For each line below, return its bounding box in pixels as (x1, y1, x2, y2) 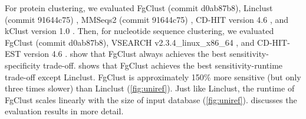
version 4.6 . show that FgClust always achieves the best (24, 47, 227, 60)
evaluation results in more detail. (5, 105, 124, 117)
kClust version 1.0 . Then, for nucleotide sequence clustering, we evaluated (5, 25, 274, 37)
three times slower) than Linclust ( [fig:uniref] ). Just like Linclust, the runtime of (5, 82, 295, 94)
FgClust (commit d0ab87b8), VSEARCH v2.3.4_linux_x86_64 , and (5, 36, 255, 48)
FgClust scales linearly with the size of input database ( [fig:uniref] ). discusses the (5, 93, 297, 106)
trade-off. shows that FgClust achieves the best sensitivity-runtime (43, 59, 283, 71)
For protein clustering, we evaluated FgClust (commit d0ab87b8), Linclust (5, 2, 273, 13)
